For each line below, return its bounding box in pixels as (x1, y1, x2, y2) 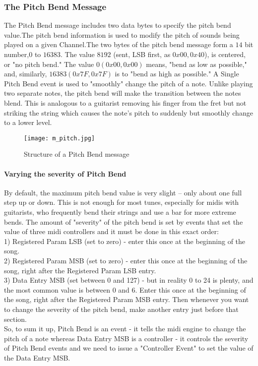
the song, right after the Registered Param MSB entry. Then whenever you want (4, 294, 249, 305)
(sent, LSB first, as (113, 49, 171, 59)
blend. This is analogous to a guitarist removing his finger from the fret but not (4, 97, 247, 108)
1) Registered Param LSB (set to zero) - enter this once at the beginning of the (4, 236, 246, 246)
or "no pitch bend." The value (4, 59, 94, 69)
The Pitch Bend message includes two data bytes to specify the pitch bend (4, 20, 231, 30)
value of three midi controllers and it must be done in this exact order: (4, 226, 219, 237)
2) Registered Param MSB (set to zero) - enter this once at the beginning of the (4, 255, 248, 265)
